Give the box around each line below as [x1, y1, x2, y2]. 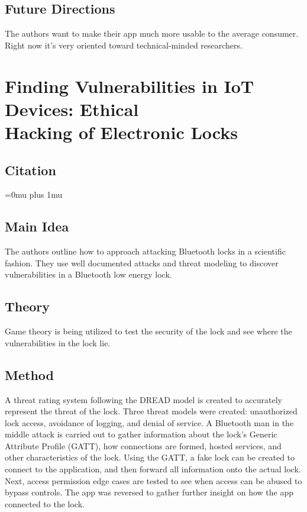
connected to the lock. [5, 497, 85, 510]
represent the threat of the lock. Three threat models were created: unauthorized [5, 405, 298, 417]
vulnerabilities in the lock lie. [5, 336, 111, 349]
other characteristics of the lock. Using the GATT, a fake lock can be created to [5, 451, 295, 463]
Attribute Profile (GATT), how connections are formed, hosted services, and [5, 439, 282, 452]
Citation [5, 160, 56, 179]
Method [5, 365, 54, 384]
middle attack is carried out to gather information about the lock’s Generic [5, 428, 277, 440]
